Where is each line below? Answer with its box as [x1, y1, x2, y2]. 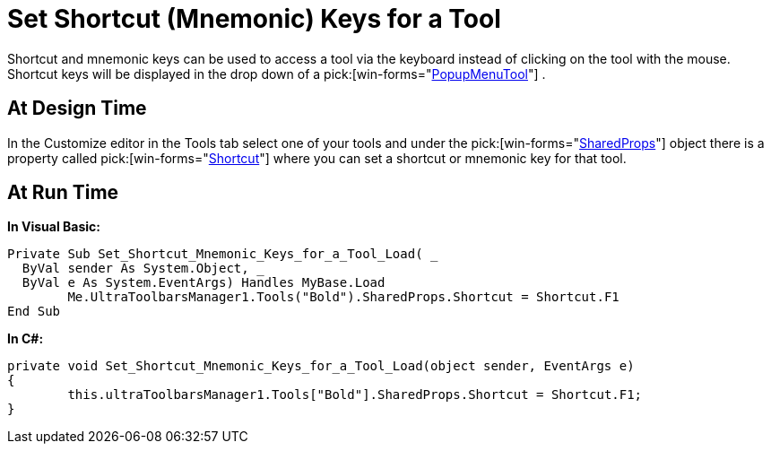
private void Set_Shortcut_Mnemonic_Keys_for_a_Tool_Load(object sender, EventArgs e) [7, 359, 635, 374]
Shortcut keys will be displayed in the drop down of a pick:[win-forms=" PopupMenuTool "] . [7, 65, 546, 82]
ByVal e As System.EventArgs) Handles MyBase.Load [22, 275, 385, 291]
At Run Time [7, 181, 119, 204]
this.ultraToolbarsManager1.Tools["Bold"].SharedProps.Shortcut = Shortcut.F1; [67, 387, 643, 403]
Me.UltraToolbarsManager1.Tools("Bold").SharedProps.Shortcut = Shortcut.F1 [67, 290, 619, 305]
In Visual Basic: [7, 219, 100, 235]
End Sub [7, 304, 61, 319]
